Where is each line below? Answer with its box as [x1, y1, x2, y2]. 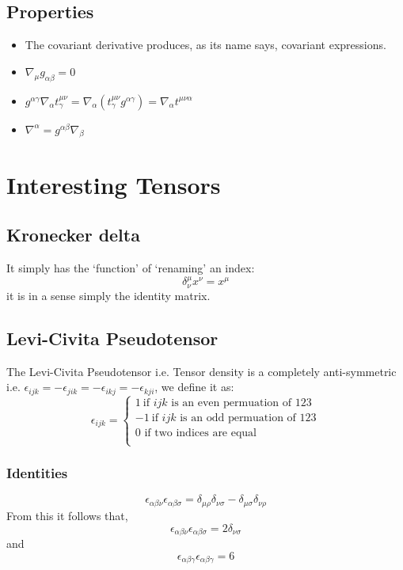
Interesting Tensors [6, 168, 221, 200]
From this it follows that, [6, 507, 128, 523]
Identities [6, 463, 68, 483]
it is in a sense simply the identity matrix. [6, 287, 211, 303]
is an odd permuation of [180, 412, 296, 424]
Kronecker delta [6, 222, 140, 247]
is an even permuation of [171, 397, 291, 408]
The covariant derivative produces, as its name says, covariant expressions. [25, 36, 386, 53]
